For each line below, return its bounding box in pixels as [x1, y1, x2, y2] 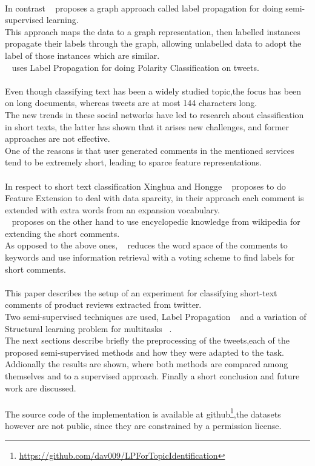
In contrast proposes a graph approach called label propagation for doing [5, 1, 283, 14]
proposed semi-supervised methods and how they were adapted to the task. [5, 345, 285, 358]
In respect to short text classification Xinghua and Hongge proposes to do [5, 179, 286, 192]
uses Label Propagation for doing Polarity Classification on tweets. [12, 61, 259, 73]
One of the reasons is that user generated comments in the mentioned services [5, 144, 294, 156]
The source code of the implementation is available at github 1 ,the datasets [5, 405, 281, 420]
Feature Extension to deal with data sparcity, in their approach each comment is [5, 191, 304, 204]
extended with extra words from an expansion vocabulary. [5, 203, 220, 216]
